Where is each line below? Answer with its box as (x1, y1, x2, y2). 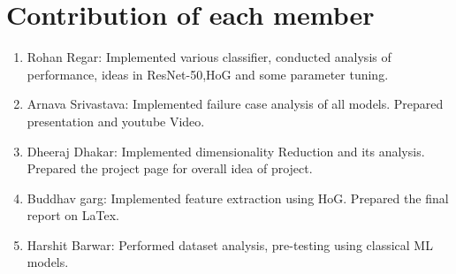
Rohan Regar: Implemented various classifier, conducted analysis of (27, 48, 391, 66)
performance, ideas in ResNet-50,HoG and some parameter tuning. (27, 65, 389, 83)
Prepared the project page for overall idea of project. (27, 159, 313, 178)
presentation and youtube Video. (27, 111, 205, 130)
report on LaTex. (27, 206, 119, 225)
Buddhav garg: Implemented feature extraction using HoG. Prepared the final (27, 188, 449, 207)
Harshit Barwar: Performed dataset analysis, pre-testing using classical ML (27, 235, 433, 254)
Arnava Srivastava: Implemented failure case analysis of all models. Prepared (27, 95, 444, 113)
